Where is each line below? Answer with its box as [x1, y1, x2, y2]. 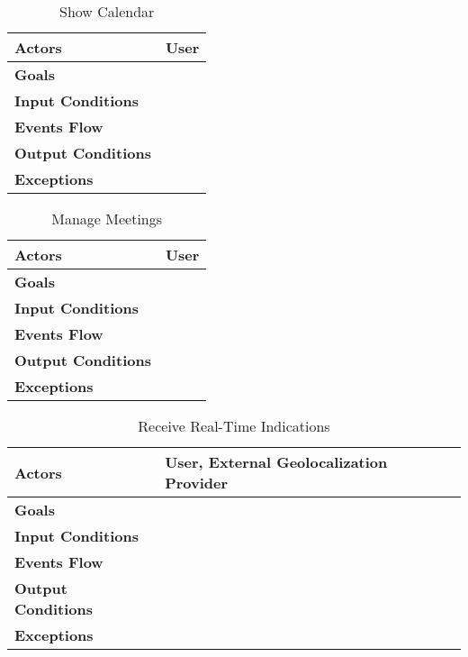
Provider [165, 472, 229, 493]
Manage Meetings [51, 208, 163, 229]
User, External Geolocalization [165, 452, 388, 472]
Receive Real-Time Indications [138, 415, 330, 436]
